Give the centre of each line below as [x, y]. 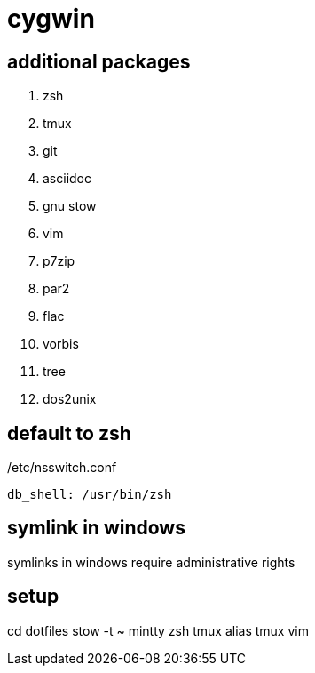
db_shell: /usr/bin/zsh [90, 495]
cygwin [51, 19]
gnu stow [70, 206]
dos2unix [70, 399]
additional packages [99, 61]
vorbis [61, 344]
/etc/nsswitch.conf [62, 468]
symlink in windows [96, 528]
